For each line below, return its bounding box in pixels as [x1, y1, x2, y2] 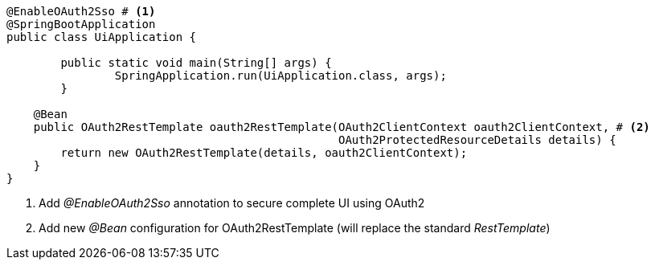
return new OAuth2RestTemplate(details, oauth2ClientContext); [60, 146, 468, 159]
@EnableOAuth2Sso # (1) [6, 5, 156, 18]
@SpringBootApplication [6, 18, 156, 31]
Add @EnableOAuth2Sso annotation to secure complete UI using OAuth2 [39, 196, 425, 210]
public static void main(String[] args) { [60, 56, 332, 69]
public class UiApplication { [6, 31, 197, 43]
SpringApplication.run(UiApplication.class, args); [114, 69, 447, 82]
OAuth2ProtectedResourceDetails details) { [338, 133, 616, 146]
